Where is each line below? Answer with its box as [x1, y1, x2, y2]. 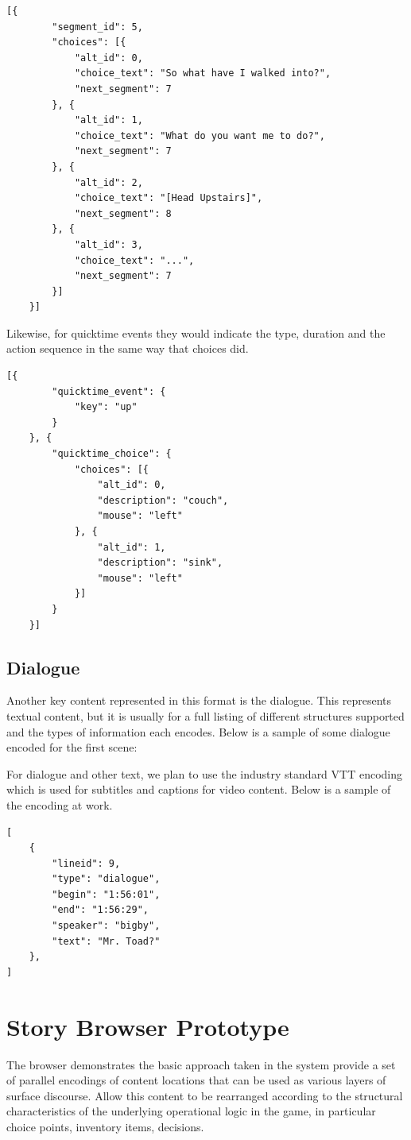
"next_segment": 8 [74, 207, 172, 219]
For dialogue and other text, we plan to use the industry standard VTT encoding [6, 765, 403, 782]
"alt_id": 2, [74, 176, 143, 188]
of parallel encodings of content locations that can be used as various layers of [6, 1072, 386, 1088]
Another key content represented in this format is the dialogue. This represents [6, 692, 392, 709]
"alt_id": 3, [74, 238, 143, 250]
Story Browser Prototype [6, 1010, 289, 1042]
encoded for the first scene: [6, 739, 138, 755]
